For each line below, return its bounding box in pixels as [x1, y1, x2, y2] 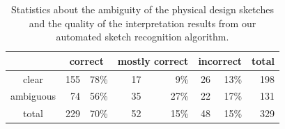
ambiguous [10, 89, 56, 103]
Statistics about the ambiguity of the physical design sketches [11, 2, 274, 16]
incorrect [198, 53, 242, 68]
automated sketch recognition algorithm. [56, 29, 229, 44]
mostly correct [117, 53, 189, 68]
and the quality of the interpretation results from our [29, 15, 256, 30]
